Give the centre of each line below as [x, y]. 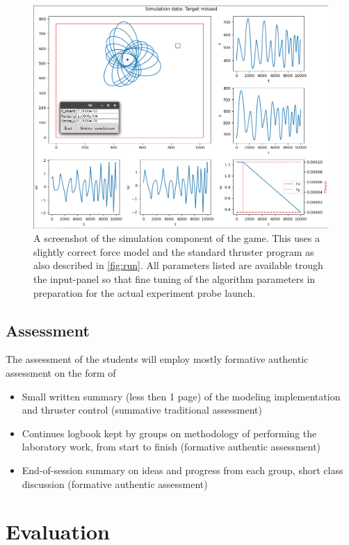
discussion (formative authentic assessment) [115, 483]
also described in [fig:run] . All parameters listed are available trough [178, 265]
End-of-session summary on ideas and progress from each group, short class [182, 470]
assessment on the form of [61, 373]
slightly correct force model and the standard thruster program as [174, 251]
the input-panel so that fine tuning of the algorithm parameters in [174, 279]
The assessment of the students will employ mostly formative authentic [157, 359]
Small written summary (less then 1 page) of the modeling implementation [181, 396]
